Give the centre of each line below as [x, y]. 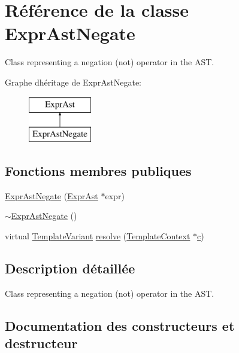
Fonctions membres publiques [98, 171]
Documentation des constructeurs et [120, 325]
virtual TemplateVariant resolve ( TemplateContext [98, 236]
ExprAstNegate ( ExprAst [52, 195]
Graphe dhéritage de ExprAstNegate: [73, 82]
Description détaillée [70, 268]
